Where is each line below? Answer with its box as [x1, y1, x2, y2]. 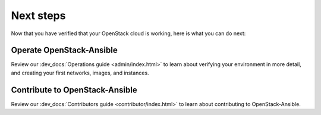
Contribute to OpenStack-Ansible [11, 85, 137, 95]
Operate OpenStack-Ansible [11, 45, 118, 55]
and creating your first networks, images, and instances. [11, 69, 149, 76]
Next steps [11, 9, 66, 22]
